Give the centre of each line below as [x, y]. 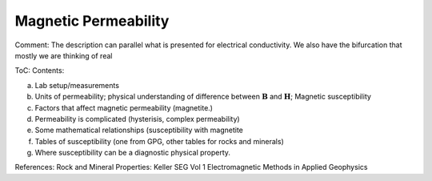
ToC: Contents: [40, 70]
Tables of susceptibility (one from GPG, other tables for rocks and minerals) [159, 141]
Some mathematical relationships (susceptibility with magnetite [139, 130]
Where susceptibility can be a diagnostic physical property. [133, 153]
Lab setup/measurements [77, 85]
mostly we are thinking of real [64, 55]
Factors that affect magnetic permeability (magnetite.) [124, 107]
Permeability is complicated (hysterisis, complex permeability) [137, 119]
